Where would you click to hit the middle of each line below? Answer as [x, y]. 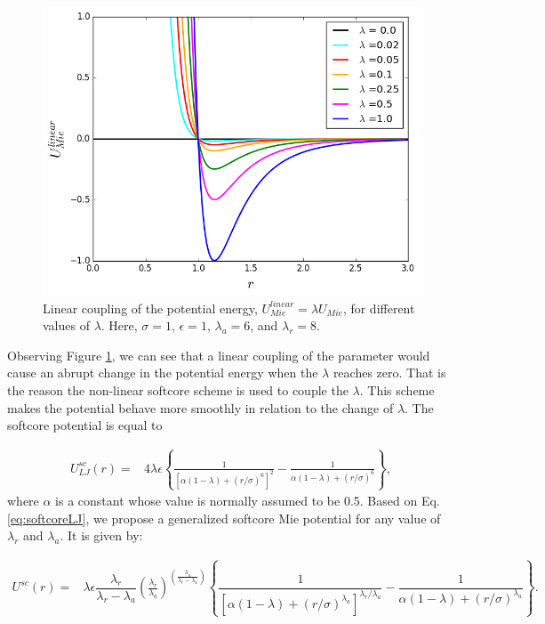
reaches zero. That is [389, 373]
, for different [379, 308]
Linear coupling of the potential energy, [150, 308]
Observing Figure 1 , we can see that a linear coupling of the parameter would [219, 355]
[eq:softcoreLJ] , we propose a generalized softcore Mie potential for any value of [224, 518]
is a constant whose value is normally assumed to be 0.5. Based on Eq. [248, 501]
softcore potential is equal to [85, 425]
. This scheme [397, 389]
